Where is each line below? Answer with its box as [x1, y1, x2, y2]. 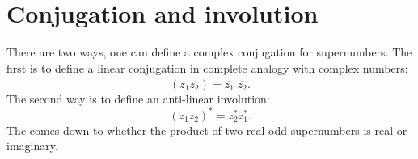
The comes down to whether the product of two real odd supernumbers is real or [6, 121, 407, 138]
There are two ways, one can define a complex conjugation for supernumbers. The [6, 44, 412, 61]
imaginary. [6, 137, 58, 154]
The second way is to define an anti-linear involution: [6, 90, 270, 107]
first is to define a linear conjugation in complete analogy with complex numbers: [6, 59, 408, 76]
